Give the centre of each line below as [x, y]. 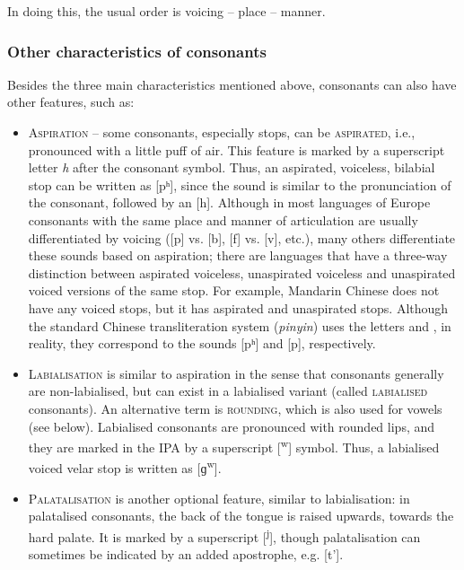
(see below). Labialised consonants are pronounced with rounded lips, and [232, 426]
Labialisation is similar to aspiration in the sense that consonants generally [236, 373]
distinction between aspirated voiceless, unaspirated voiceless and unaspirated [242, 272]
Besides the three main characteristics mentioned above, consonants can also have [232, 84]
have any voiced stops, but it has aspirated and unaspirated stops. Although [238, 307]
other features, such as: [71, 102]
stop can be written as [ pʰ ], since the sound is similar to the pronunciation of [240, 184]
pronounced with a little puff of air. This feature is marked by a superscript [236, 149]
